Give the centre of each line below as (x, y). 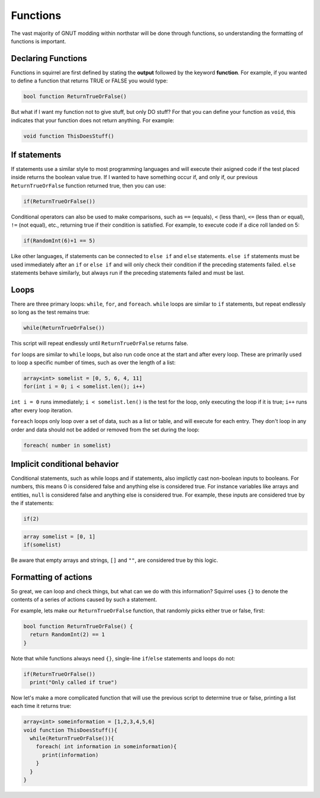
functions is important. (39, 41)
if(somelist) (42, 545)
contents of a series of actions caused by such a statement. (84, 600)
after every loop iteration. (42, 410)
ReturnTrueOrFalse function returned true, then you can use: (88, 185)
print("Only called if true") (74, 682)
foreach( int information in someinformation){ (106, 747)
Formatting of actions (52, 577)
